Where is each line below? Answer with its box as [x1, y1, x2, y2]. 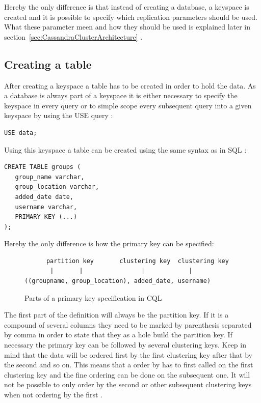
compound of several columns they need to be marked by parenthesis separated [4, 319, 252, 330]
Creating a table [4, 56, 92, 72]
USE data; [4, 129, 37, 136]
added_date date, [15, 193, 74, 200]
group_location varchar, [15, 183, 99, 191]
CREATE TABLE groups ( [4, 163, 81, 171]
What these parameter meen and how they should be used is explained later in [4, 21, 251, 32]
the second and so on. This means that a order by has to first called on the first [4, 359, 253, 370]
